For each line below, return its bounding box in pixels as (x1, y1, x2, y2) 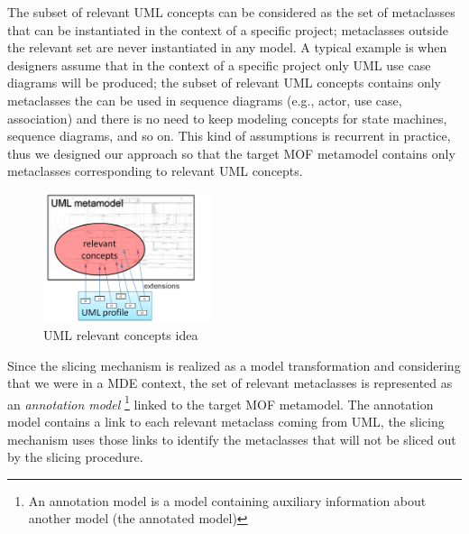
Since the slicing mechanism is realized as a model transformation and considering (7, 355, 461, 374)
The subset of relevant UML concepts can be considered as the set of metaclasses (7, 3, 455, 21)
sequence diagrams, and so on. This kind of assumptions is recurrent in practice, (7, 126, 451, 145)
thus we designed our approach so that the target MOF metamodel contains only (7, 143, 455, 162)
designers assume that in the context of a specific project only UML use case (7, 55, 431, 74)
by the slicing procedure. (7, 447, 143, 466)
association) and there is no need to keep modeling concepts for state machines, (7, 108, 447, 127)
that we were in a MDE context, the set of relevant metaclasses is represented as (7, 373, 453, 392)
